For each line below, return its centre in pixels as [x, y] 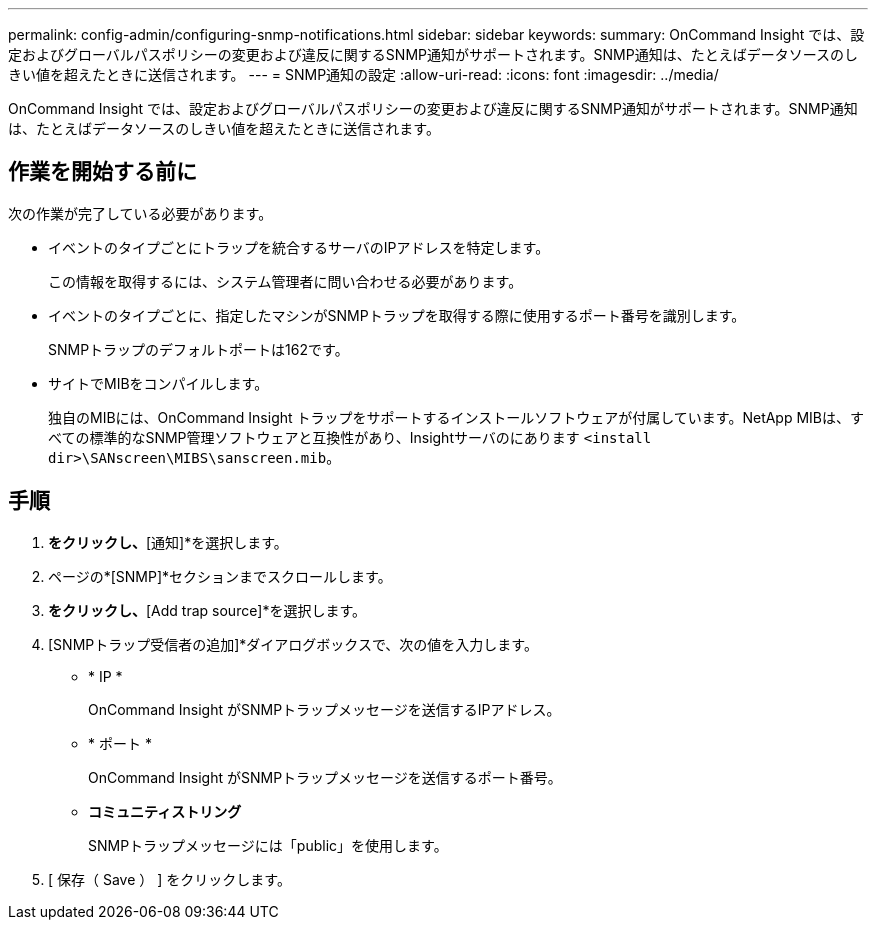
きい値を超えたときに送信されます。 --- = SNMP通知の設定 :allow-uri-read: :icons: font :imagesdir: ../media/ [363, 74]
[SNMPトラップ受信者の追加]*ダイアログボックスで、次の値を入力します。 [293, 644]
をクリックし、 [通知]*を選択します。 [168, 542]
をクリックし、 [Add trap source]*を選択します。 [207, 610]
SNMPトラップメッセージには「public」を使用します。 [268, 845]
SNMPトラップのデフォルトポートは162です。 [198, 349]
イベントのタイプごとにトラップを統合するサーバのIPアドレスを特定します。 [299, 247]
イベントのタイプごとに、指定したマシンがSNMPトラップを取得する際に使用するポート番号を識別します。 [397, 315]
